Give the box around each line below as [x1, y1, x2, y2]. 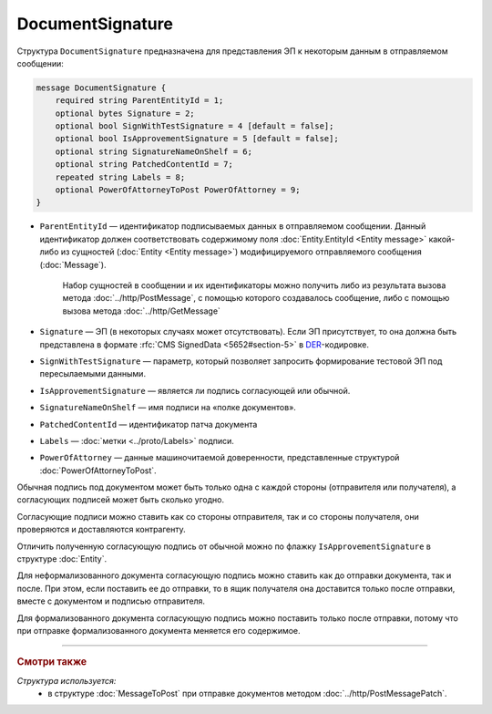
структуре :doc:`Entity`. [16, 554, 108, 564]
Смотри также [16, 656, 87, 668]
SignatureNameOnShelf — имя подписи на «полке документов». [39, 402, 296, 413]
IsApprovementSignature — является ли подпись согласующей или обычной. [39, 385, 351, 396]
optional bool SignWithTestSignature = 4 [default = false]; [55, 121, 334, 131]
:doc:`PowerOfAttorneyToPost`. [39, 465, 157, 476]
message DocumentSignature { [36, 82, 167, 93]
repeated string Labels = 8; [55, 171, 186, 182]
